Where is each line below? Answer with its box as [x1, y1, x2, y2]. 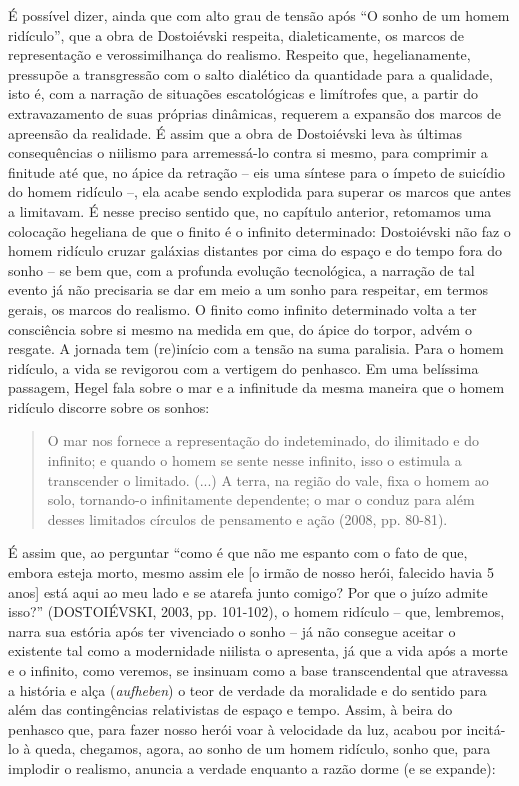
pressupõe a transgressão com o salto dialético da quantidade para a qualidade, [8, 63, 493, 84]
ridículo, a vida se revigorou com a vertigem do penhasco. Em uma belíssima [8, 357, 479, 378]
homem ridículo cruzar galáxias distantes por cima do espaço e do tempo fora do [8, 240, 502, 261]
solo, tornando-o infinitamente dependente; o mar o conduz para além [47, 489, 475, 510]
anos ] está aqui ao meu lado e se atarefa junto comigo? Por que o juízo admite [8, 581, 488, 602]
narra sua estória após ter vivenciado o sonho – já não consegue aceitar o [8, 620, 456, 641]
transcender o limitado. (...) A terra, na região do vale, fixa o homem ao [47, 469, 489, 490]
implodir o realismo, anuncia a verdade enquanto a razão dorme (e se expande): [8, 757, 496, 778]
